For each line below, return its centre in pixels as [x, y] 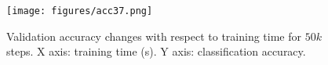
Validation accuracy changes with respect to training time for [154, 36]
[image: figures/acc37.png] [80, 11]
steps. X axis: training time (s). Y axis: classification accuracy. [156, 51]
